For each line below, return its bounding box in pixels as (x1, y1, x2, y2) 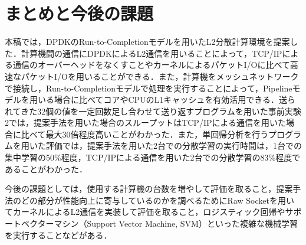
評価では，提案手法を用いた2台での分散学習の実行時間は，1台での (45, 139, 302, 152)
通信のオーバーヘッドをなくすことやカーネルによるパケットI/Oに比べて (12, 58, 290, 71)
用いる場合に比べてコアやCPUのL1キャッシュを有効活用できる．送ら (29, 93, 296, 106)
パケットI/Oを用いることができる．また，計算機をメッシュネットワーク (21, 70, 299, 82)
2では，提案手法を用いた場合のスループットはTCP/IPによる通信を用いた (5, 116, 287, 129)
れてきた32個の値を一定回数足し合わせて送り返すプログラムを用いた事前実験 (5, 104, 301, 117)
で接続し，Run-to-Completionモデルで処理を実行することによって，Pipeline (5, 81, 292, 94)
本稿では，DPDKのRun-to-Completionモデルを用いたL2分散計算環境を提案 (5, 35, 290, 48)
